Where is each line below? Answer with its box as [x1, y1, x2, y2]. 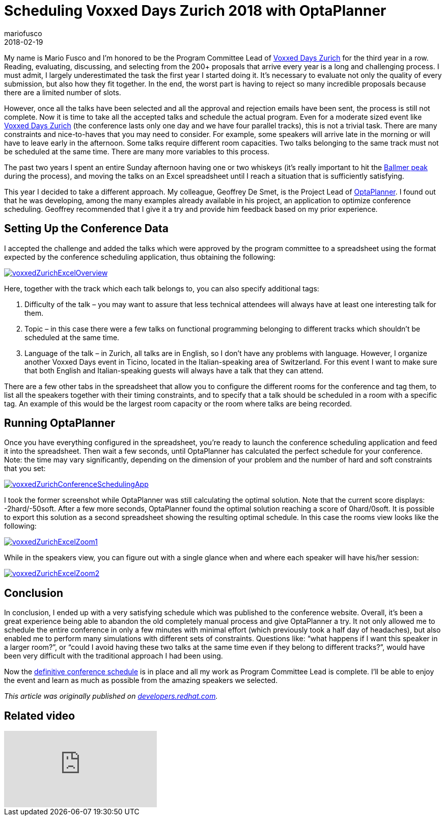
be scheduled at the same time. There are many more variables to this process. [4, 147, 270, 156]
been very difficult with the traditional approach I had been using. [4, 651, 223, 661]
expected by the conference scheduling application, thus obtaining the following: [4, 252, 275, 261]
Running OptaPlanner [4, 417, 116, 430]
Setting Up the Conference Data [4, 222, 169, 235]
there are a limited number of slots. [4, 88, 121, 97]
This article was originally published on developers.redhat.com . [4, 692, 218, 701]
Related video [4, 709, 75, 722]
